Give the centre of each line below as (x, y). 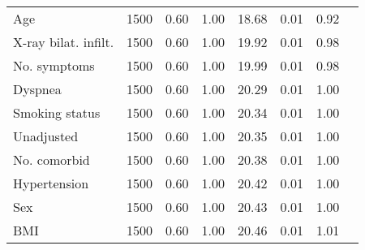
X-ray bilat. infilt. (64, 42)
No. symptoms (54, 65)
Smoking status (57, 112)
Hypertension (51, 183)
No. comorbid (52, 159)
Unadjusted (46, 136)
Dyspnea (37, 89)
